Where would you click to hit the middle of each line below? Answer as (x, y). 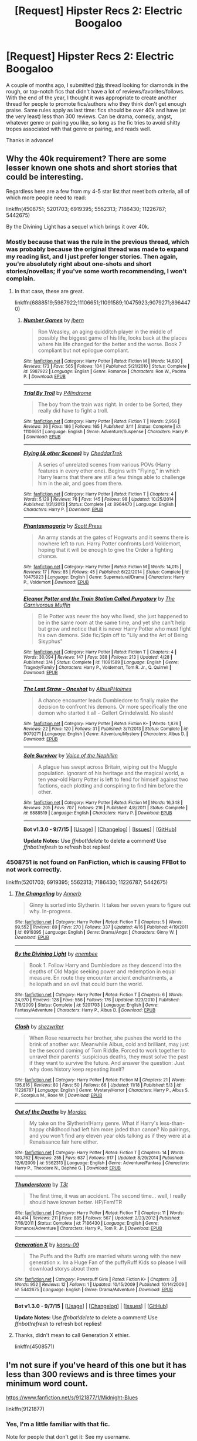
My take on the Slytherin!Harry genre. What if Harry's (94, 1123)
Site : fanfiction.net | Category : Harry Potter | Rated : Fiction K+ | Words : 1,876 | (102, 724)
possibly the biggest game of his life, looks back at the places (113, 338)
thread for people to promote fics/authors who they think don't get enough (96, 103)
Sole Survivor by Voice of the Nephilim (71, 756)
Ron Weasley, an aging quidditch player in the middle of (105, 332)
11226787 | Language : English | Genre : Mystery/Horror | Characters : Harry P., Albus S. (102, 1090)
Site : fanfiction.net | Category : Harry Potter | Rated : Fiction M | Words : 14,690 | (103, 361)
